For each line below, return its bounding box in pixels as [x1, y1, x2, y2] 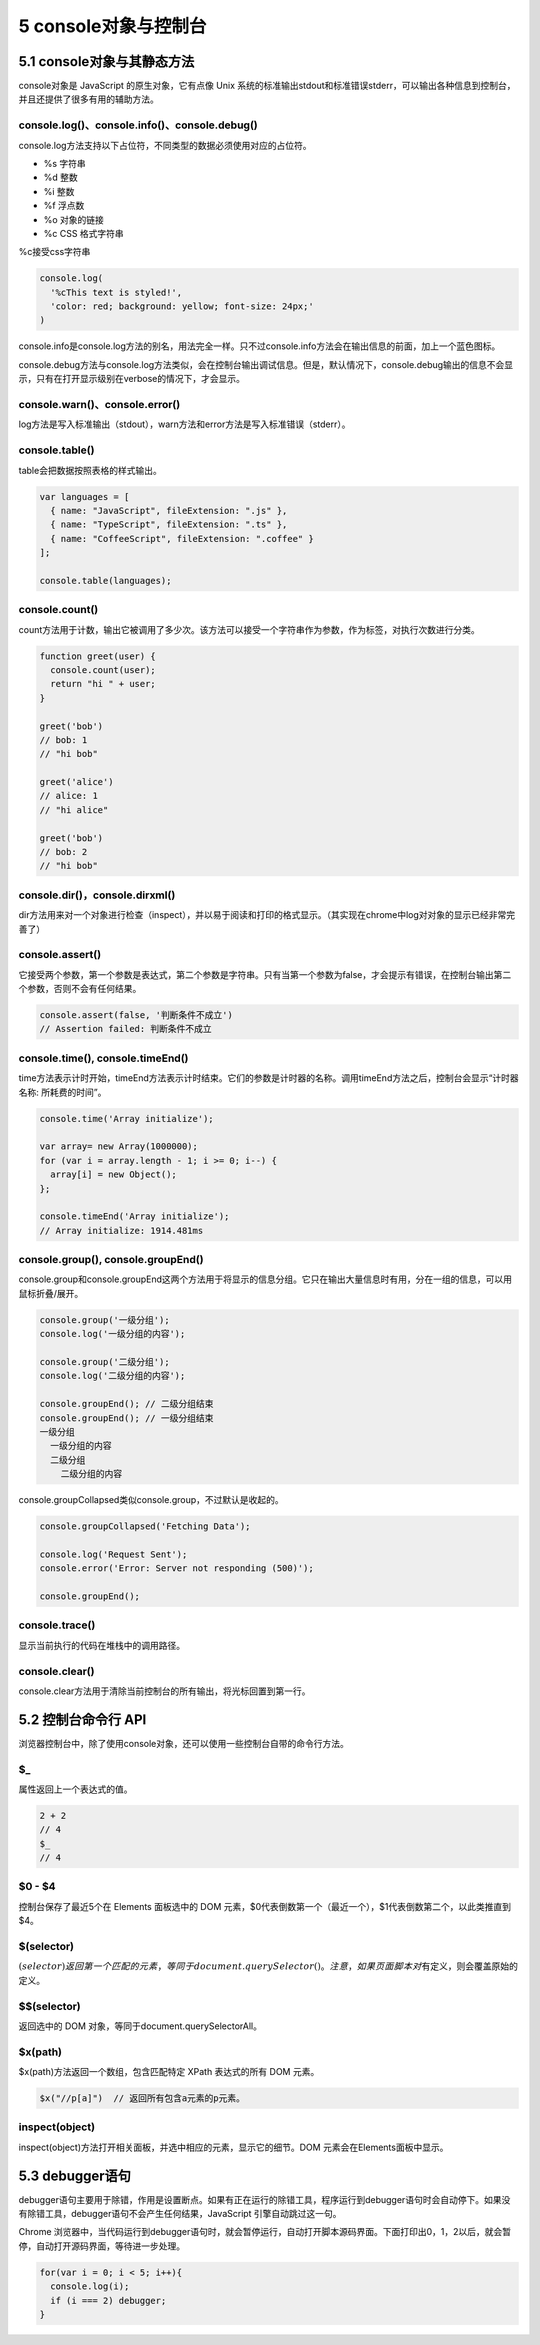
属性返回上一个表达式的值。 [18, 1783, 133, 1795]
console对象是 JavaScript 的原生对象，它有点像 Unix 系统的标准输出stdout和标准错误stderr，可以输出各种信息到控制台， [18, 80, 516, 92]
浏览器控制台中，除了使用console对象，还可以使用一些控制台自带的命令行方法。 [18, 1737, 349, 1749]
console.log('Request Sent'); [39, 1548, 188, 1560]
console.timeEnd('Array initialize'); [39, 1211, 230, 1222]
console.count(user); [50, 664, 157, 675]
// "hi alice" [39, 804, 109, 815]
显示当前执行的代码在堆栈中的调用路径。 [18, 1639, 185, 1651]
